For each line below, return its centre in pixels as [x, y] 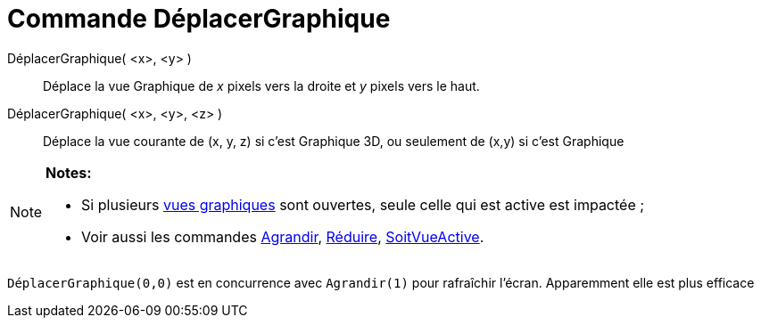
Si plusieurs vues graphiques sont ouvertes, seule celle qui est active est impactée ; [363, 204]
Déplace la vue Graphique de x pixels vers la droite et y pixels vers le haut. [261, 85]
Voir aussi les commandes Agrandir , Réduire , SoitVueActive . [283, 236]
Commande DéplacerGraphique [199, 19]
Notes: [69, 172]
